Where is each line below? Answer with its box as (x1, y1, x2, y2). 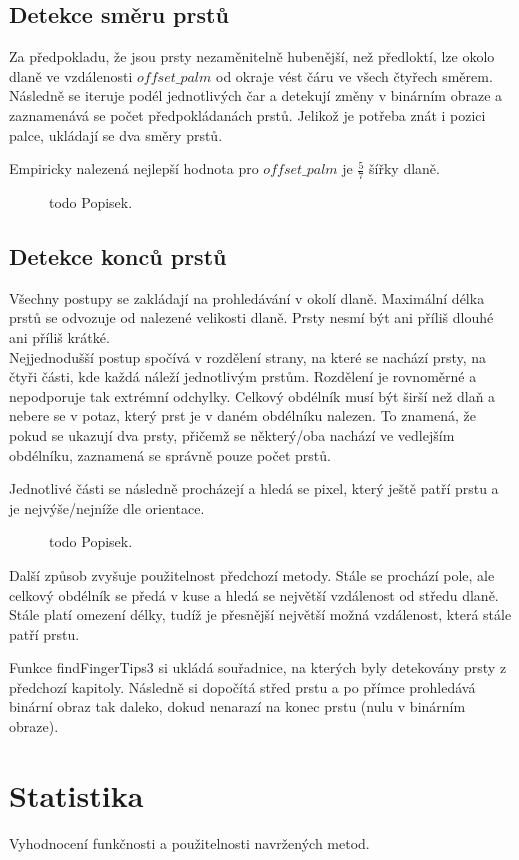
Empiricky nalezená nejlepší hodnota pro (9, 158, 259, 179)
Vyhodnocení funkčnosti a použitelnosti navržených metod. (9, 832, 370, 853)
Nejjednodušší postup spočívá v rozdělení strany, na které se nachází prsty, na (9, 346, 487, 367)
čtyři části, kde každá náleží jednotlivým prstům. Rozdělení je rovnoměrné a (9, 366, 477, 387)
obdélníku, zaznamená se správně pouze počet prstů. (9, 444, 331, 465)
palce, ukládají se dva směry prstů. (9, 124, 223, 145)
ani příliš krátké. (9, 326, 110, 347)
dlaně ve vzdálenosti (9, 65, 133, 86)
